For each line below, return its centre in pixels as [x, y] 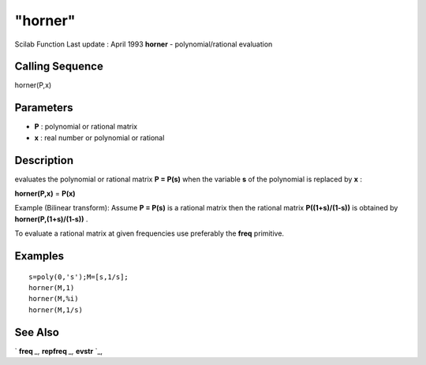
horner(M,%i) [54, 299]
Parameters [44, 108]
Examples [39, 256]
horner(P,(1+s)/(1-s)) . [51, 219]
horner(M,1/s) [56, 310]
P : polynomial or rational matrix [86, 127]
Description [44, 160]
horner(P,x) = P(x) [45, 194]
